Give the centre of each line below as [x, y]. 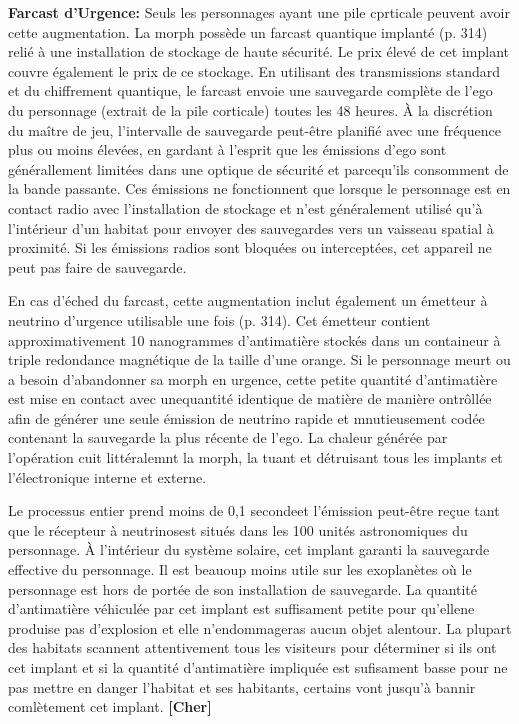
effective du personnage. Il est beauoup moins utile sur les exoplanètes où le [240, 569]
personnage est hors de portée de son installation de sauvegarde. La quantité [243, 588]
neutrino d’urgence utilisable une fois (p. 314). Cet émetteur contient [219, 319]
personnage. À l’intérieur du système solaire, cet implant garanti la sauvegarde [249, 549]
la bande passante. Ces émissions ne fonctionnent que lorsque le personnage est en [259, 188]
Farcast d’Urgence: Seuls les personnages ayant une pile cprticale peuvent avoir [259, 12]
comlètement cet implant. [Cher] [110, 706]
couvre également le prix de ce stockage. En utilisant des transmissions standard [254, 70]
